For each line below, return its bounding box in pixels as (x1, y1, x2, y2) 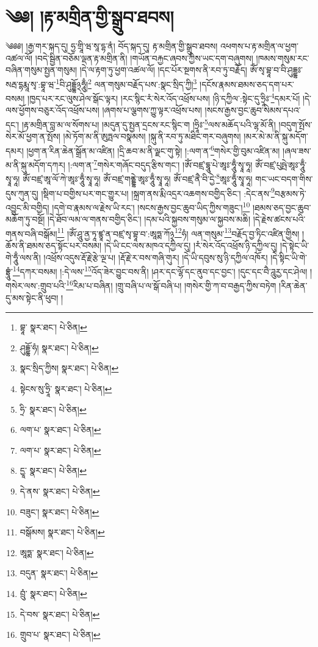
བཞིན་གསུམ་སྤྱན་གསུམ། (5, 63, 78, 76)
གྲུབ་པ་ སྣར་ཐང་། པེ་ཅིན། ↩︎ (20, 628, 101, 641)
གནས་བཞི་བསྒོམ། (5, 227, 57, 240)
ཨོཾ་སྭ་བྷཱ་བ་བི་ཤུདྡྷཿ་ (250, 63, 303, 76)
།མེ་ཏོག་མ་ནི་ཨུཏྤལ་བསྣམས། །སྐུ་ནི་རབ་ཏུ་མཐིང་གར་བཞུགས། (63, 130, 241, 143)
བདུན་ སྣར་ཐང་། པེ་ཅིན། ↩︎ (20, 567, 98, 579)
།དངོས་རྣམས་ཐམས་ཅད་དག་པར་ (200, 77, 294, 90)
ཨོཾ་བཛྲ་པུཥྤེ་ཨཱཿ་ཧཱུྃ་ (255, 158, 307, 171)
